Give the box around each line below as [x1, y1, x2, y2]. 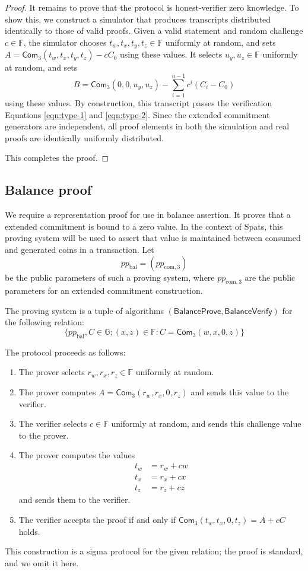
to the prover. [18, 429, 69, 441]
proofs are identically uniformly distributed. [5, 131, 164, 144]
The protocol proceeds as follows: [5, 345, 126, 358]
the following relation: [5, 316, 84, 328]
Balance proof [5, 180, 92, 199]
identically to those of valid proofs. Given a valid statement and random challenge [5, 24, 303, 37]
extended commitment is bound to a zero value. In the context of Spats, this [5, 220, 283, 232]
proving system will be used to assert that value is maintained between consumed [5, 231, 301, 244]
